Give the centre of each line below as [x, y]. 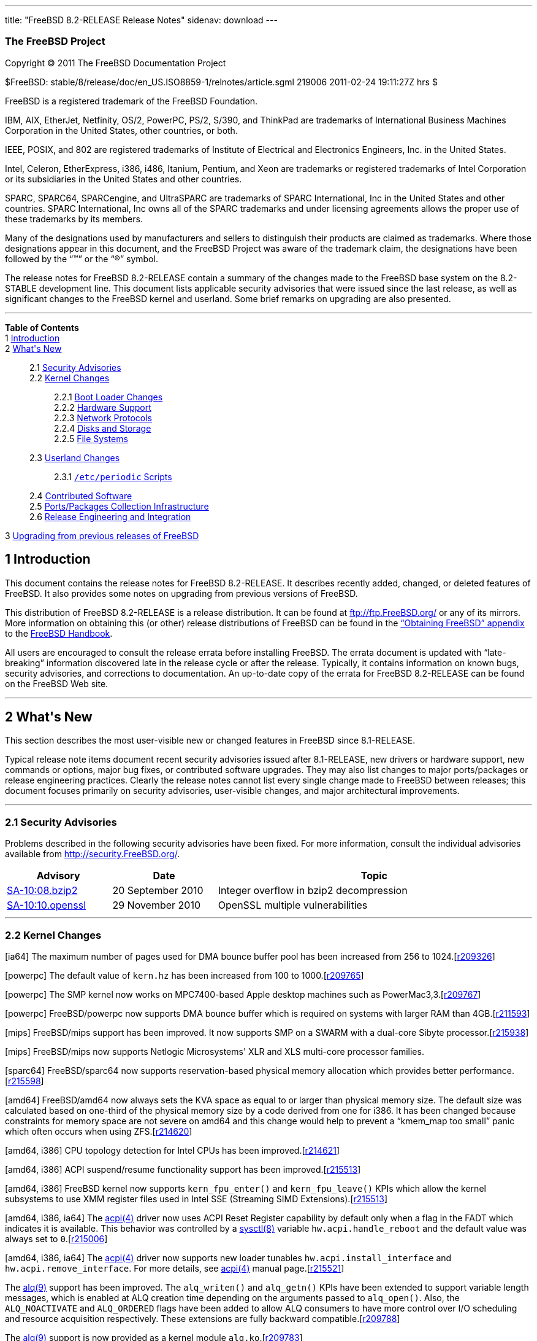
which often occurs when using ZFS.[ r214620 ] [99, 1131]
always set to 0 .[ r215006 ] [56, 1238]
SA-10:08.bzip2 [42, 891]
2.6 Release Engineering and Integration [110, 516]
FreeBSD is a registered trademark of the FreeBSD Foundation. [131, 101]
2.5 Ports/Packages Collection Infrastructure [119, 506]
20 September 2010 [158, 891]
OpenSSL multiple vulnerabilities [293, 905]
